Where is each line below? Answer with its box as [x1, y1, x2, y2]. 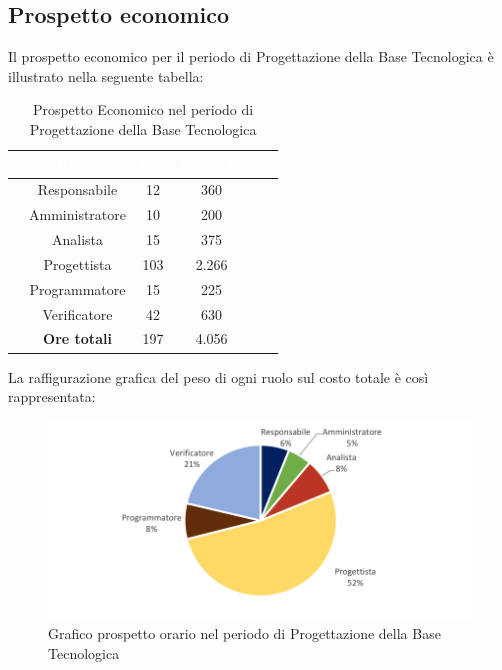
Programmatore [29, 278, 126, 299]
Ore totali [43, 328, 112, 349]
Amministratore [29, 204, 126, 225]
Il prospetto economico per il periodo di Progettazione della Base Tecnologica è [8, 46, 494, 67]
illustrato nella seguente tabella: [8, 65, 204, 86]
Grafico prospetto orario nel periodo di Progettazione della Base [48, 623, 441, 644]
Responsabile [37, 179, 118, 200]
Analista [51, 229, 104, 250]
